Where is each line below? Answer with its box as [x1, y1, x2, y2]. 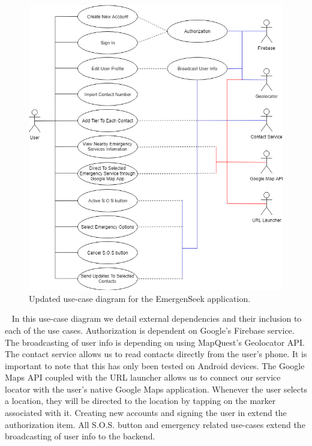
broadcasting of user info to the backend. [5, 430, 155, 442]
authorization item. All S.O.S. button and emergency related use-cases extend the [5, 418, 305, 430]
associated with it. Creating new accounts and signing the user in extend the [5, 406, 287, 419]
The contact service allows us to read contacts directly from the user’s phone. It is [5, 348, 307, 360]
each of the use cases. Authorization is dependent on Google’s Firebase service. [5, 324, 295, 336]
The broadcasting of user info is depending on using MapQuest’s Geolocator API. [5, 336, 305, 348]
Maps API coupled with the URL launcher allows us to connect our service [5, 371, 281, 384]
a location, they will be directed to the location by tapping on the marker [5, 394, 276, 407]
